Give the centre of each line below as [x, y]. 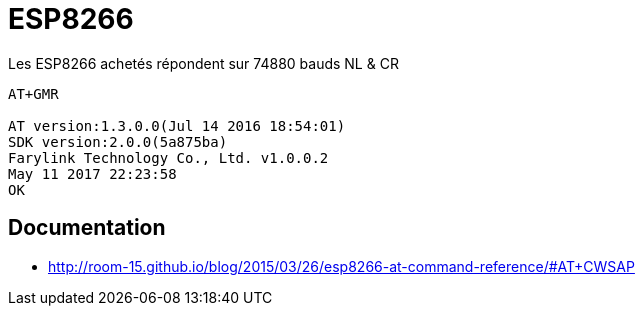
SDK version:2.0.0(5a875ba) [118, 141]
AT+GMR [33, 93]
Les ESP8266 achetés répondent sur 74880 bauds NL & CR [203, 63]
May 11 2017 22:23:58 [92, 173]
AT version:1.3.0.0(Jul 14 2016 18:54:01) [177, 125]
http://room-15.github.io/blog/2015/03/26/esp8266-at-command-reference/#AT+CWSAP [341, 266]
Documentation [87, 228]
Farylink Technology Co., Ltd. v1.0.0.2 [168, 157]
